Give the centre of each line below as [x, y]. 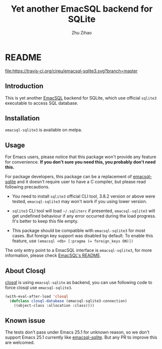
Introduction [24, 86]
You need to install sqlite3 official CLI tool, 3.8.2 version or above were [84, 196]
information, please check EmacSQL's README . [53, 255]
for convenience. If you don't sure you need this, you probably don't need [80, 162]
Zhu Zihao [82, 33]
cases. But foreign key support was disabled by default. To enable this [82, 236]
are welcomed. [20, 343]
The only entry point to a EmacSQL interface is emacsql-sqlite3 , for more [79, 250]
